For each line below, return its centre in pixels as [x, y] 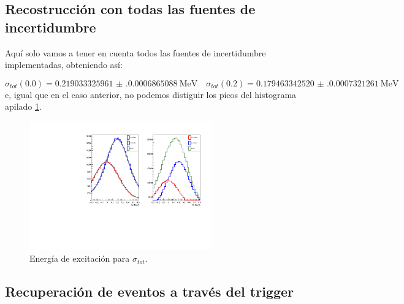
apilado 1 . [23, 106]
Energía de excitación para [80, 258]
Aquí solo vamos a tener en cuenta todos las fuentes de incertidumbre [135, 52]
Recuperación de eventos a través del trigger [150, 291]
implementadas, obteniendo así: [64, 65]
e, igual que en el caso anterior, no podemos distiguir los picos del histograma [151, 94]
